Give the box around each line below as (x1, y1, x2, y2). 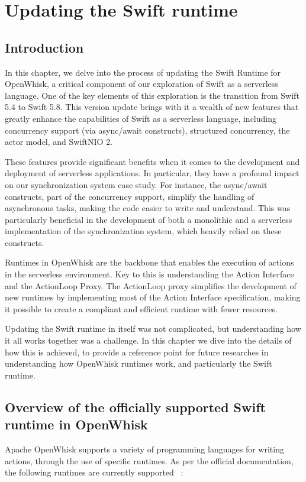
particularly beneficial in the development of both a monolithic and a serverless (5, 213, 292, 225)
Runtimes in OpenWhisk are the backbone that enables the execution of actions (5, 256, 294, 269)
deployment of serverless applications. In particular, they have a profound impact (5, 167, 299, 179)
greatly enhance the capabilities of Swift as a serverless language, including (5, 112, 277, 124)
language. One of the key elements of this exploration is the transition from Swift (5, 89, 299, 101)
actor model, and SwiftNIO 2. (5, 135, 113, 148)
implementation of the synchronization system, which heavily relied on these (5, 225, 282, 237)
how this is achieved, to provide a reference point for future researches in (5, 345, 269, 358)
